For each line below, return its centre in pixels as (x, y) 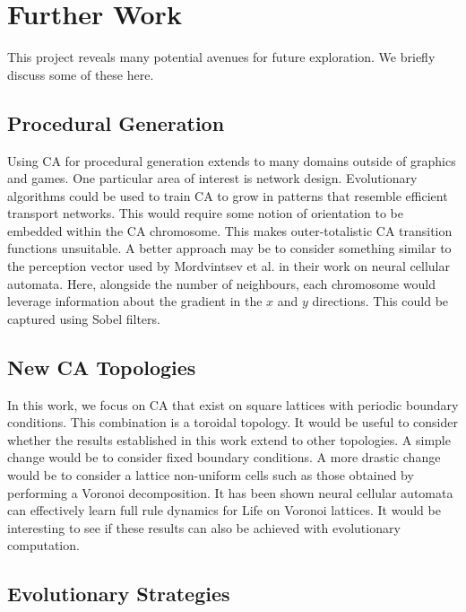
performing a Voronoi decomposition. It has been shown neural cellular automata (230, 492)
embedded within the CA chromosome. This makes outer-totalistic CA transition (230, 230)
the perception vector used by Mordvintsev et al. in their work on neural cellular (229, 266)
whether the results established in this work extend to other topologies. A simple (229, 439)
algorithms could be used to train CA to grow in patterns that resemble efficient (228, 195)
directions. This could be (380, 301)
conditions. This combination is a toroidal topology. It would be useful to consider (233, 422)
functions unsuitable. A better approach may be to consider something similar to (229, 248)
